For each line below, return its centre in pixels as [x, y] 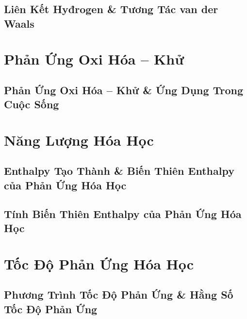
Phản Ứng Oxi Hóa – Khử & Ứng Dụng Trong [123, 90]
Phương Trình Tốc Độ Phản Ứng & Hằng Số [119, 294]
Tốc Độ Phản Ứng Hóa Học [99, 263]
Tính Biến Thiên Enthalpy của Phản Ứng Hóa [123, 213]
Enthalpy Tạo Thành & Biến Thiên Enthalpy [119, 171]
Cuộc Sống [32, 104]
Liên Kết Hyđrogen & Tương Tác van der [111, 9]
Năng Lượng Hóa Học [79, 140]
